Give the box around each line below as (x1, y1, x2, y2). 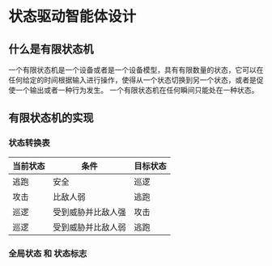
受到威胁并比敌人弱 (53, 222, 127, 233)
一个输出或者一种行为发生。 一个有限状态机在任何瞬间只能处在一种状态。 (15, 86, 259, 95)
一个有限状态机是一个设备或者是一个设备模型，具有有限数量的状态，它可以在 (8, 65, 264, 74)
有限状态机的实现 (8, 111, 94, 125)
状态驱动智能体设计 (8, 7, 137, 26)
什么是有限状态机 (8, 42, 94, 56)
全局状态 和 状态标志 (8, 247, 87, 259)
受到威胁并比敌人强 (53, 206, 127, 217)
